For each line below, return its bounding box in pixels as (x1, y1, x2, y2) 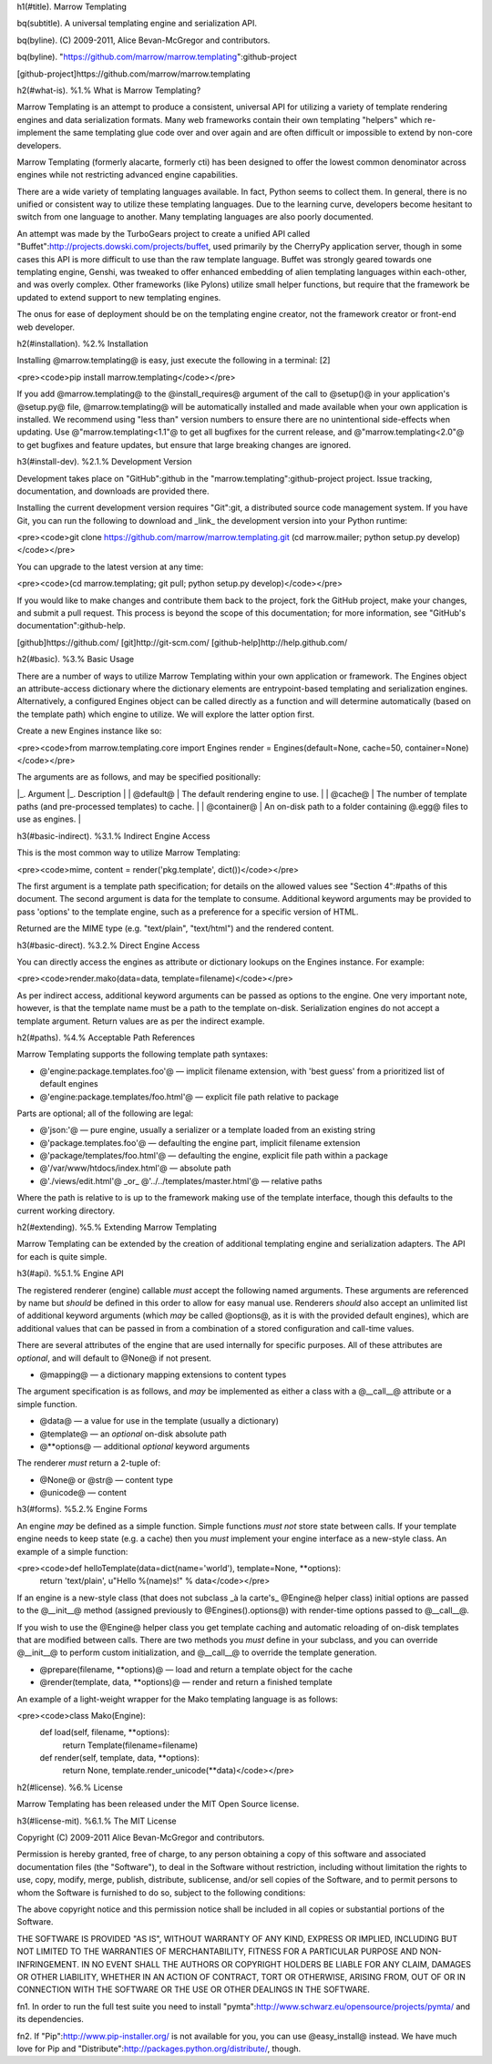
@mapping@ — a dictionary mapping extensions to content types (39, 1369, 287, 1380)
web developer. (16, 322, 76, 332)
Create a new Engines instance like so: (16, 725, 162, 737)
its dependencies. (16, 2014, 84, 2025)
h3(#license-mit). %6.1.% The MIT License (16, 1815, 177, 1826)
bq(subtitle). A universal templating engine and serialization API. (16, 18, 258, 29)
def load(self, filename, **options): (39, 1727, 170, 1738)
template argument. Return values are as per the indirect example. (16, 1016, 265, 1027)
